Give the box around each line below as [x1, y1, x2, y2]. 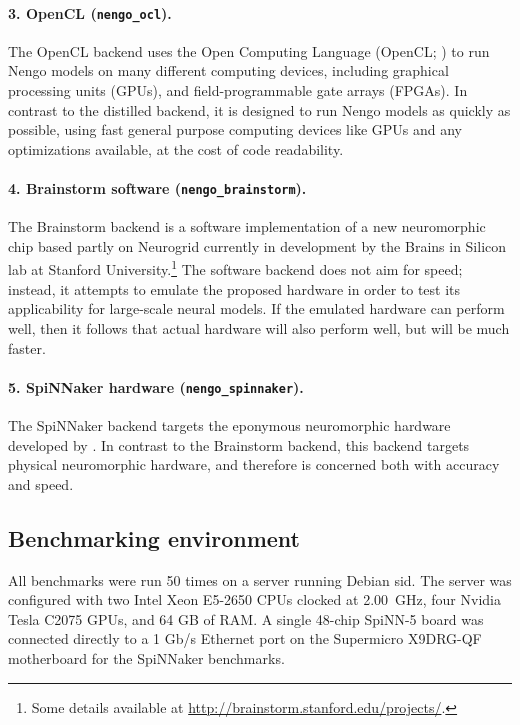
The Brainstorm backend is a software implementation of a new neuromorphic [8, 216, 486, 237]
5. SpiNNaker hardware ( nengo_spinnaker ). [8, 376, 304, 397]
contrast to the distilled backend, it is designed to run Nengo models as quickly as [8, 99, 511, 120]
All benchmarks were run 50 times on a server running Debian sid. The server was [8, 569, 512, 590]
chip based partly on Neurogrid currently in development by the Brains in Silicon [8, 235, 507, 256]
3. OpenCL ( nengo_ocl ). [8, 2, 172, 23]
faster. [8, 337, 46, 358]
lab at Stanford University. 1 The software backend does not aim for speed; [8, 256, 463, 280]
